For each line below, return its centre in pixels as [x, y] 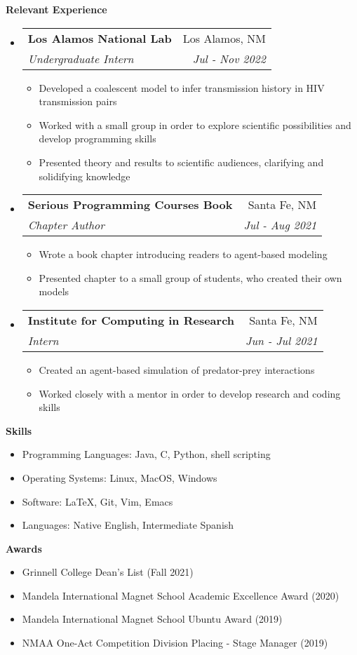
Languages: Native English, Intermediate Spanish [128, 525]
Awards [24, 548]
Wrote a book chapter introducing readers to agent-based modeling [183, 254]
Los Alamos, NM [224, 38]
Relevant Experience [56, 9]
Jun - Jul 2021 [282, 340]
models [54, 291]
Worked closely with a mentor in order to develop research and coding [190, 393]
